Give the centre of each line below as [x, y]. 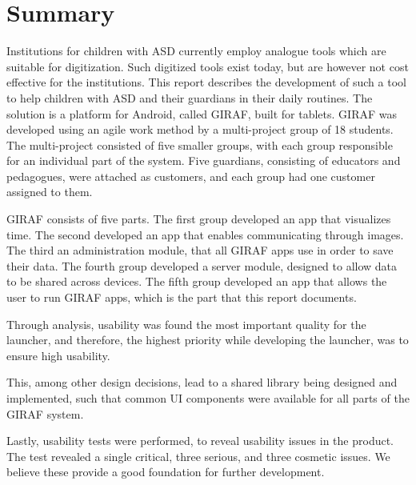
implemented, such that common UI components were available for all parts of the [208, 398]
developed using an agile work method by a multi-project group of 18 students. [200, 129]
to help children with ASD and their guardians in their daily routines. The [190, 97]
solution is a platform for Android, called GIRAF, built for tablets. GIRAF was [202, 113]
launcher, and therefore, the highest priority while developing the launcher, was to [208, 340]
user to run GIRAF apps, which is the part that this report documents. [182, 297]
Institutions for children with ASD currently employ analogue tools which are [196, 51]
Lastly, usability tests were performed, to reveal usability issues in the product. [200, 441]
